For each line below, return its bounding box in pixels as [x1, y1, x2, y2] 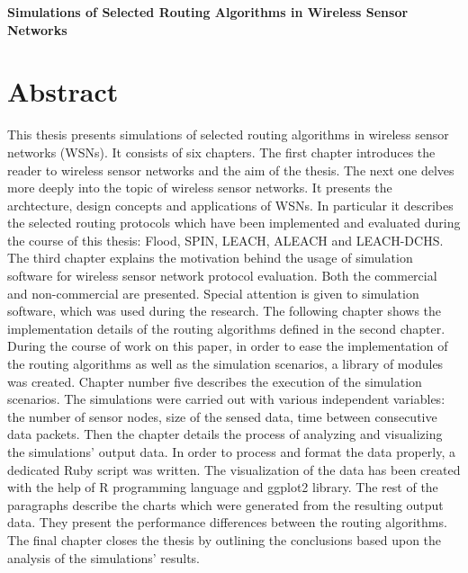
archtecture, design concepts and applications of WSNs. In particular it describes [7, 195, 454, 214]
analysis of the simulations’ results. [7, 548, 201, 567]
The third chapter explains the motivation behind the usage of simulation [7, 248, 413, 267]
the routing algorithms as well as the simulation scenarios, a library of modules [7, 354, 444, 373]
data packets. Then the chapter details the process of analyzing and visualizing [7, 425, 443, 443]
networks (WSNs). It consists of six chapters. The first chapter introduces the [7, 142, 436, 161]
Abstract [7, 73, 119, 110]
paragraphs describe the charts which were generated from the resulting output [7, 495, 444, 514]
